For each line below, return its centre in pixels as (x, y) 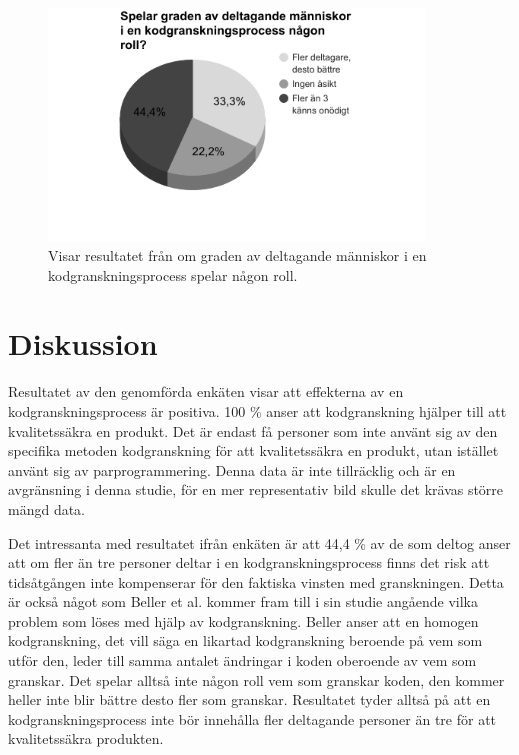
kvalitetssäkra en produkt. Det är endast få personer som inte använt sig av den (253, 430)
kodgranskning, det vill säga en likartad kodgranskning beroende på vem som (245, 640)
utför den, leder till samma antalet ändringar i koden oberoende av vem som (242, 660)
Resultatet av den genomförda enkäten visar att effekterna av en (206, 391)
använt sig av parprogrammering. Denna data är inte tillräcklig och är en (232, 469)
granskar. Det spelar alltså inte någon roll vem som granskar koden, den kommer (256, 679)
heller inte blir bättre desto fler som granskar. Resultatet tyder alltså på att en (249, 699)
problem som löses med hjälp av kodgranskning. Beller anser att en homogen (243, 620)
